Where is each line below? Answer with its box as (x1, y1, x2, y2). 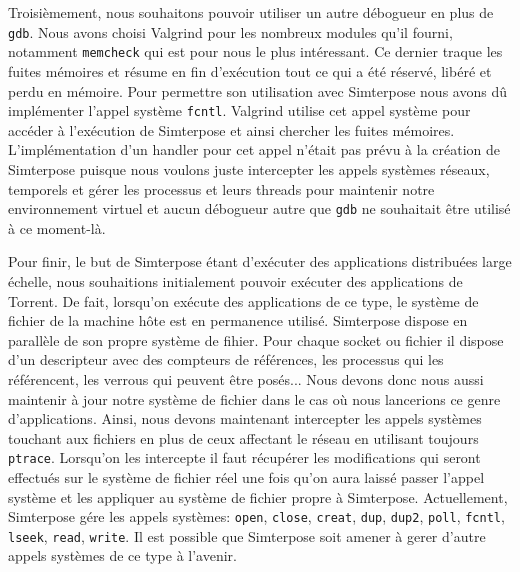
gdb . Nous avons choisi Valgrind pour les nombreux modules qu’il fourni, (8, 21, 453, 42)
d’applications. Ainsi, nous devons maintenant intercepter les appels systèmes (8, 408, 482, 429)
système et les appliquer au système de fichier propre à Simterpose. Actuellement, (8, 486, 508, 507)
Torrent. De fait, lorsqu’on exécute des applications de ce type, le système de (8, 290, 479, 311)
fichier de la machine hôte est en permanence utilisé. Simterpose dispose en (8, 310, 468, 331)
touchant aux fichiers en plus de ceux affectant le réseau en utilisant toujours (8, 427, 479, 448)
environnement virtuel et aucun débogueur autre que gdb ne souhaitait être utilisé (8, 198, 511, 219)
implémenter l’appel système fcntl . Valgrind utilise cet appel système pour (8, 100, 471, 121)
